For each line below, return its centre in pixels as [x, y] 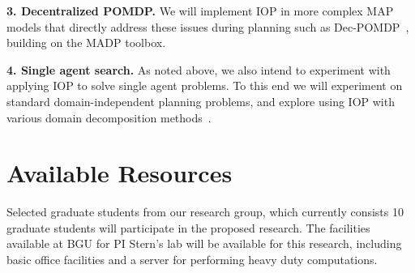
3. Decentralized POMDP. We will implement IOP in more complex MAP [200, 11]
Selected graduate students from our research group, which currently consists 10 [205, 212]
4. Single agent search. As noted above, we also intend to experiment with [199, 69]
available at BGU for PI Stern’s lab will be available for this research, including [204, 243]
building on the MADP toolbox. [86, 43]
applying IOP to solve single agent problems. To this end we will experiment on [205, 85]
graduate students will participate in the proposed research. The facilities [188, 227]
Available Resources [120, 173]
